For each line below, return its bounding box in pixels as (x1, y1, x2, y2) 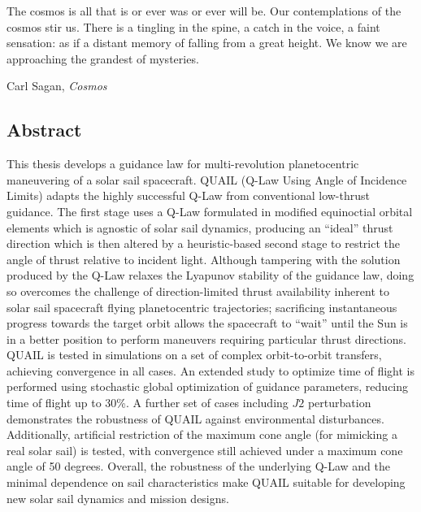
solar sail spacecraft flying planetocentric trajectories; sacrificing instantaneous (7, 298, 397, 315)
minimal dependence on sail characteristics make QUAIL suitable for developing (7, 474, 406, 491)
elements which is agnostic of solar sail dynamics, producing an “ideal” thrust (7, 219, 393, 236)
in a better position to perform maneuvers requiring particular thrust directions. (7, 330, 406, 347)
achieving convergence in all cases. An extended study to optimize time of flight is (7, 362, 414, 379)
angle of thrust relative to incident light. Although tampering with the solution (7, 250, 401, 267)
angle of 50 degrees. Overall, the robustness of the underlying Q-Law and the (7, 458, 390, 475)
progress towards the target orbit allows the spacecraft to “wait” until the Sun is (7, 315, 408, 332)
